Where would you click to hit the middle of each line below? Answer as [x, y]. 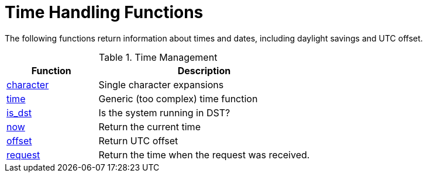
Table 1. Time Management [158, 57]
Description [204, 70]
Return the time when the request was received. [204, 155]
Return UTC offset [138, 140]
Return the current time [149, 126]
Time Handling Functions [104, 12]
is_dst [19, 112]
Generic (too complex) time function [178, 98]
